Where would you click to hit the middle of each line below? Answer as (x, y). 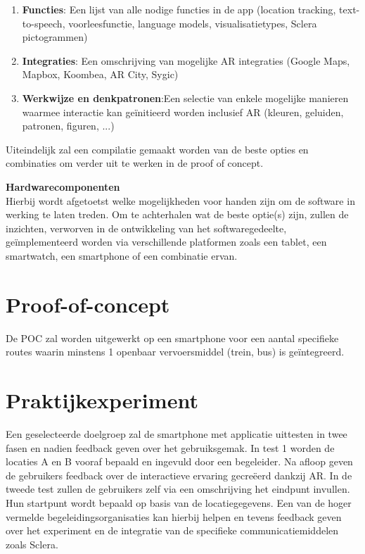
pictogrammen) (55, 37)
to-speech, (44, 23)
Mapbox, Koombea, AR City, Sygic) (100, 74)
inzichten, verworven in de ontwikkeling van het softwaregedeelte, (146, 228)
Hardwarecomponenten (63, 186)
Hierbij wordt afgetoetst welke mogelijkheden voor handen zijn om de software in (180, 200)
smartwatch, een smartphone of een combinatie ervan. (122, 255)
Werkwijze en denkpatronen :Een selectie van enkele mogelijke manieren (185, 97)
